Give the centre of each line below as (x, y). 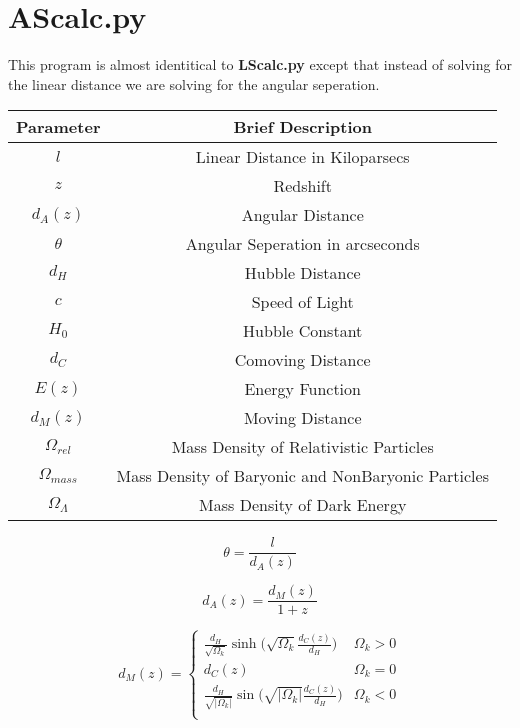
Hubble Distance (302, 273)
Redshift (302, 186)
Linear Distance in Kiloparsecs (302, 157)
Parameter (58, 127)
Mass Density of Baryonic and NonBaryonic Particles (302, 476)
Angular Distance (302, 215)
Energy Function (302, 389)
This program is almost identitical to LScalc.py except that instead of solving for (260, 64)
